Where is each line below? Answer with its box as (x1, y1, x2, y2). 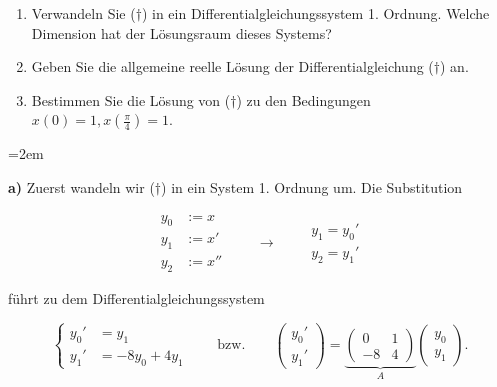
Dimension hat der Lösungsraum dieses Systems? (31, 22, 332, 43)
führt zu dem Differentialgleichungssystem (8, 288, 265, 309)
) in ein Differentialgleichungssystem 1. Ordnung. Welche (141, 3, 490, 23)
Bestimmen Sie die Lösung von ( (31, 89, 231, 110)
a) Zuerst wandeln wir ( (8, 176, 155, 197)
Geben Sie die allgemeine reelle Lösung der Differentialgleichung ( (31, 56, 434, 77)
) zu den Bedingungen (236, 89, 371, 110)
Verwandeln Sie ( (31, 3, 136, 23)
